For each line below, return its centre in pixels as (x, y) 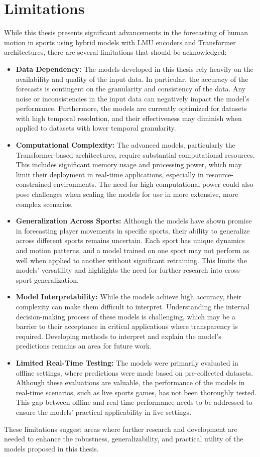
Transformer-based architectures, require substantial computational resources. (135, 154)
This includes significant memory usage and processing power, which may (129, 164)
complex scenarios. (44, 204)
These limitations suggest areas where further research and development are (121, 429)
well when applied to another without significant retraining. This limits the (131, 260)
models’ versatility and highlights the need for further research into (119, 270)
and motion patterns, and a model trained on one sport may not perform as (133, 250)
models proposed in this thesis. (51, 448)
